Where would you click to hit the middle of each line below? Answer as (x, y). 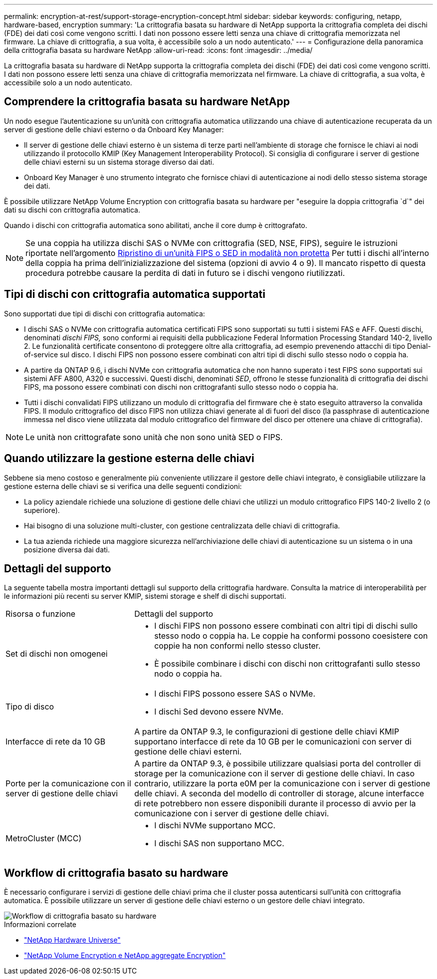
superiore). (42, 510)
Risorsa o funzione (41, 614)
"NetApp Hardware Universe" (72, 940)
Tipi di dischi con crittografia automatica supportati (135, 294)
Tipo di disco (30, 707)
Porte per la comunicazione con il (68, 784)
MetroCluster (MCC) (44, 839)
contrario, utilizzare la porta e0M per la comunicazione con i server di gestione (282, 784)
